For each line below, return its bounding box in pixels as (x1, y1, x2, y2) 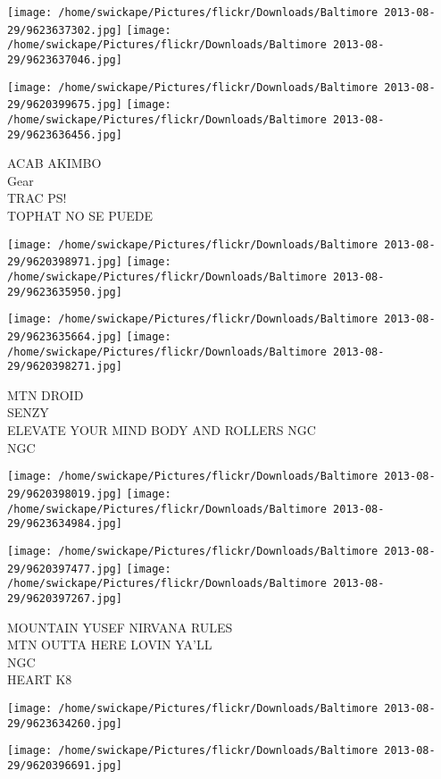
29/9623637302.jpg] (7, 23, 122, 37)
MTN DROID (7, 385, 84, 404)
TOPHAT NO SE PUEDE (7, 206, 153, 225)
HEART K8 (7, 670, 72, 689)
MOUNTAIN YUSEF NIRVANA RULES (7, 617, 233, 636)
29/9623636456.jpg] (7, 128, 122, 141)
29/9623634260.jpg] (7, 716, 122, 730)
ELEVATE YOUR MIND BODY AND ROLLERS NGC (7, 421, 316, 440)
